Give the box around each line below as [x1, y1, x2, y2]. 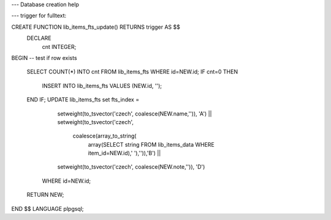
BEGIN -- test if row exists [11, 54, 77, 61]
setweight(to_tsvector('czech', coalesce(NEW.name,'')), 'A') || [57, 110, 212, 117]
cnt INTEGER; [42, 43, 77, 50]
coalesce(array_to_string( [72, 132, 137, 140]
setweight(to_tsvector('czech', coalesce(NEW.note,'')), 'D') [57, 163, 205, 170]
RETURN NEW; [26, 191, 64, 199]
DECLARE [26, 34, 51, 42]
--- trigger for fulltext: [11, 12, 67, 20]
